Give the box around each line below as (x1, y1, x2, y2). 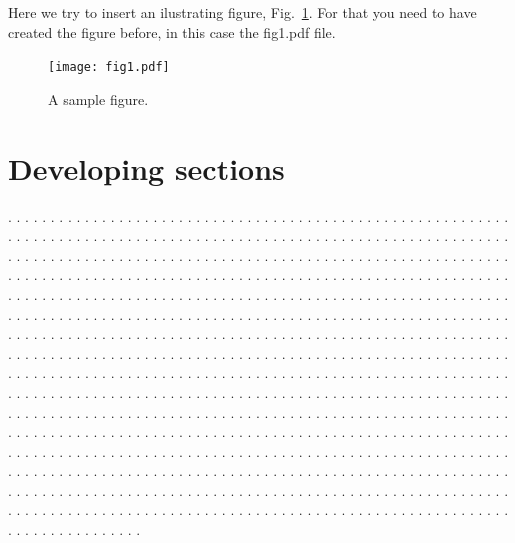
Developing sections (8, 147, 285, 188)
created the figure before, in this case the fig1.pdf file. (8, 21, 336, 42)
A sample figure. (48, 88, 149, 109)
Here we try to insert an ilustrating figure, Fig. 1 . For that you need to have (8, 2, 477, 22)
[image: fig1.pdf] (48, 60, 170, 75)
